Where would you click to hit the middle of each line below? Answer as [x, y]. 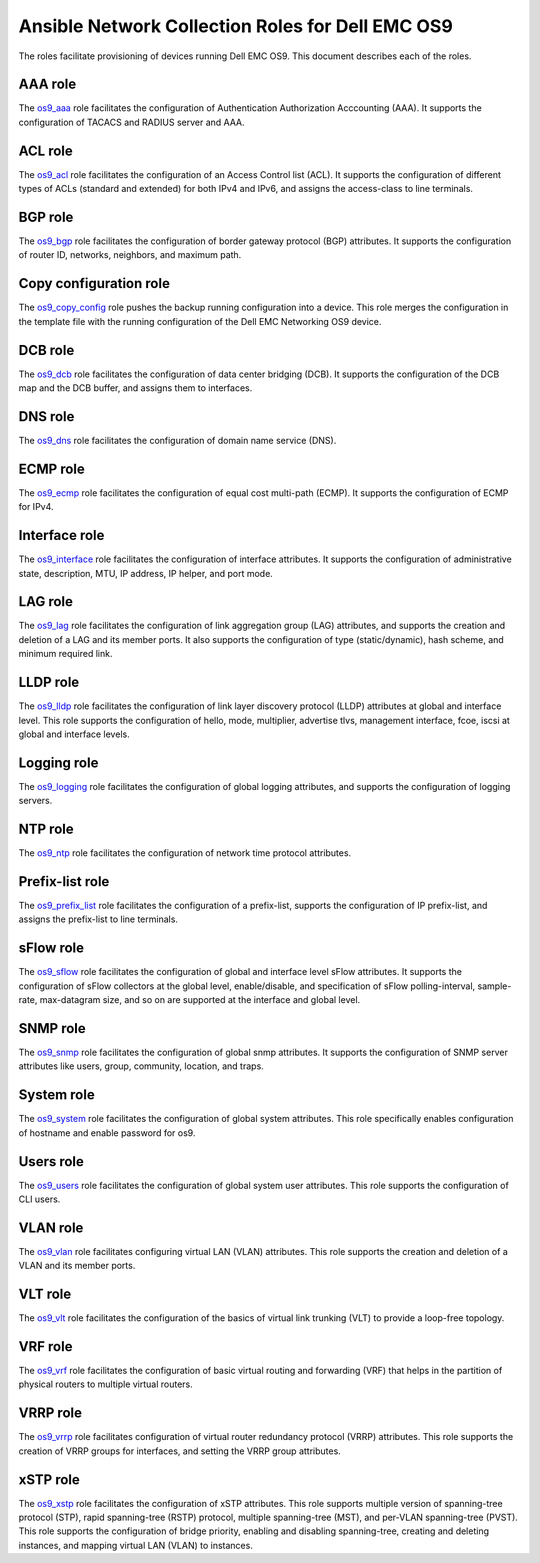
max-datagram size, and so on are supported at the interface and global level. [200, 1000]
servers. [35, 801]
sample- [494, 986]
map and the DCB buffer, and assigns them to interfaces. [135, 388]
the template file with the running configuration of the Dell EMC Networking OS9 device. [200, 321]
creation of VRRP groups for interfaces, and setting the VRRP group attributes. [180, 1451]
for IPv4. [36, 507]
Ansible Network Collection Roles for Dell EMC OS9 [236, 26]
